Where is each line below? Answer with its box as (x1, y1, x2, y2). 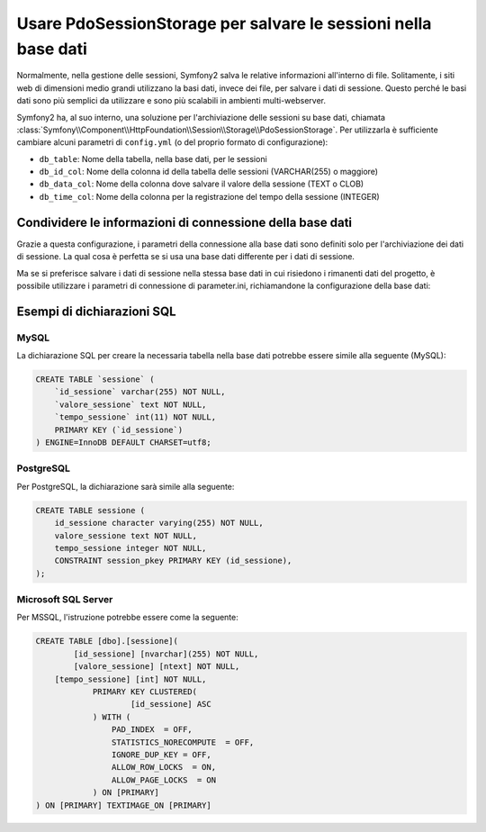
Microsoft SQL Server (16, 593, 113, 606)
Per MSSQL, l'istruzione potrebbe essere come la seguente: (16, 612, 238, 623)
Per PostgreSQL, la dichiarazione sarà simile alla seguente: (16, 481, 235, 492)
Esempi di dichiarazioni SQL (16, 303, 176, 319)
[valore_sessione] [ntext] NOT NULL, (73, 662, 240, 672)
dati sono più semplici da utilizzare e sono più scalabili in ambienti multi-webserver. (16, 95, 326, 106)
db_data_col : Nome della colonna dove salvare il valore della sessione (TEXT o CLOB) (39, 178, 364, 189)
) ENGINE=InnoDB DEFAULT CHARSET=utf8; (35, 438, 211, 448)
